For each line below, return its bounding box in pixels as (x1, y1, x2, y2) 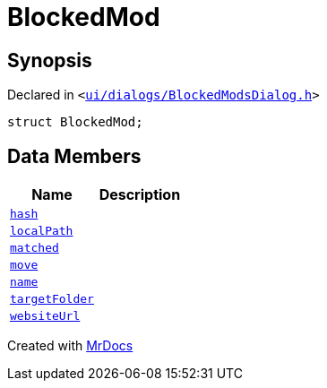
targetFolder (10, 292, 94, 306)
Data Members (7, 144, 142, 168)
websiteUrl (10, 309, 81, 323)
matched (10, 241, 59, 255)
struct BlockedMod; (7, 115, 143, 130)
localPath (10, 224, 73, 238)
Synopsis (7, 48, 92, 72)
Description (99, 185, 181, 204)
